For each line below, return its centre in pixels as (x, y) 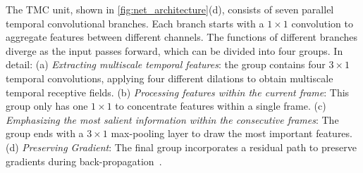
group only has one (47, 106)
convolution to (322, 23)
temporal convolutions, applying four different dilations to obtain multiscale (170, 78)
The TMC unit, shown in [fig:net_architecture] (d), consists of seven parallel (170, 9)
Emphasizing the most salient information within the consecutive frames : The (172, 119)
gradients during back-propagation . (84, 161)
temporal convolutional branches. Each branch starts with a (135, 23)
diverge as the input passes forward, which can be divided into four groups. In (174, 50)
